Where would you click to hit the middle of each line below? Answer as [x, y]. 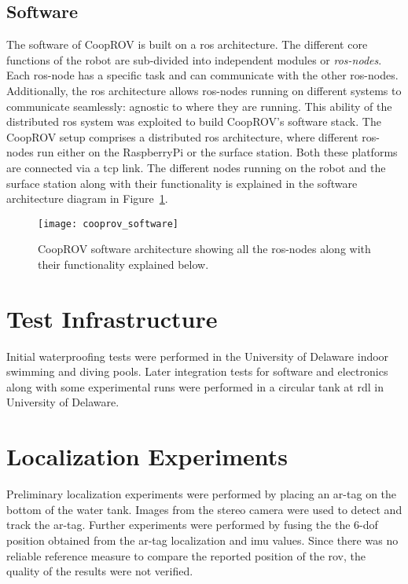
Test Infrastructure [112, 318]
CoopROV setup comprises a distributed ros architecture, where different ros [191, 136]
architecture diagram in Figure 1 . [87, 198]
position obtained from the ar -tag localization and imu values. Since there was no [202, 540]
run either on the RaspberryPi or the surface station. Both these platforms [217, 152]
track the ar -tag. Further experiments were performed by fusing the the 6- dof [192, 525]
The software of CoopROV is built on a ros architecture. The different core [187, 44]
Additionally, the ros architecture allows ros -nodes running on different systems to [204, 90]
